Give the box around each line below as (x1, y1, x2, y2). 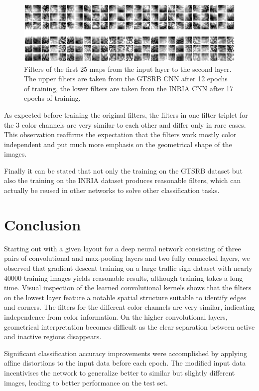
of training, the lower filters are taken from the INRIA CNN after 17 (24, 83, 234, 93)
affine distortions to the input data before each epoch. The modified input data (4, 358, 246, 368)
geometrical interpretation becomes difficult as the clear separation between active (4, 321, 255, 332)
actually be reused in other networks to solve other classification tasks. (4, 185, 220, 195)
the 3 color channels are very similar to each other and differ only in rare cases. (4, 119, 246, 130)
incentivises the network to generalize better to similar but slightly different (4, 367, 235, 378)
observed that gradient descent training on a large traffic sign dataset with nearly (4, 262, 253, 273)
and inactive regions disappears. (4, 331, 102, 342)
